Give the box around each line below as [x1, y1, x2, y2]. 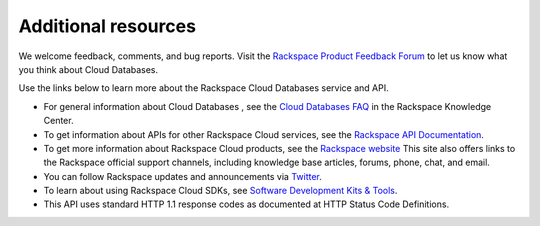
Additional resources [18, 15, 197, 37]
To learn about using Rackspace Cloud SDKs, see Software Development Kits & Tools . [43, 185, 398, 197]
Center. [43, 115, 74, 127]
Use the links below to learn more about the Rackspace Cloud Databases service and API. [18, 82, 389, 94]
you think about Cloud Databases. [18, 63, 159, 75]
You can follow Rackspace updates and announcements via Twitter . [43, 170, 322, 182]
